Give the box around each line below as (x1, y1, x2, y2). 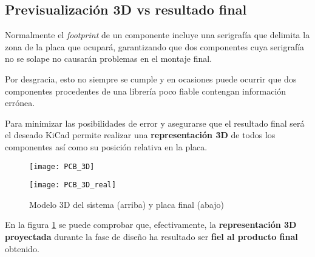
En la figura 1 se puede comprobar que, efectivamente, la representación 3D (5, 218, 297, 231)
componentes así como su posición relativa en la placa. (5, 140, 208, 153)
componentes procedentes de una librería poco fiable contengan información (5, 84, 286, 97)
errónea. (5, 96, 35, 109)
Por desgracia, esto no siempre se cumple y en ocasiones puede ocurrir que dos (5, 72, 297, 85)
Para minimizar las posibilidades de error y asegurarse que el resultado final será (5, 116, 305, 129)
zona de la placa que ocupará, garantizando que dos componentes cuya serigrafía (5, 40, 305, 53)
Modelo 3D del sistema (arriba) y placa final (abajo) (29, 198, 224, 210)
